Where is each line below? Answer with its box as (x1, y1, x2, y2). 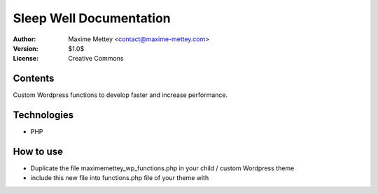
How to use (13, 145, 63, 157)
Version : (13, 44, 38, 52)
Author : (13, 35, 36, 43)
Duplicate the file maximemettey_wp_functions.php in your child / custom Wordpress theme (30, 164, 295, 172)
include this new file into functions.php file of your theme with (30, 174, 209, 182)
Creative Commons (68, 54, 124, 63)
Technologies (13, 109, 74, 121)
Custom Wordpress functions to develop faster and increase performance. (13, 91, 227, 99)
